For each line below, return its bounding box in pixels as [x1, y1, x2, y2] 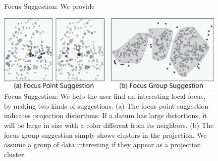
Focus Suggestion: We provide [4, 1, 95, 11]
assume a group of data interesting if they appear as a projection [4, 139, 201, 150]
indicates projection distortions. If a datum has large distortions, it [4, 110, 207, 121]
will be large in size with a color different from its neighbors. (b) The [4, 120, 214, 130]
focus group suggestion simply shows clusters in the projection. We [4, 129, 207, 140]
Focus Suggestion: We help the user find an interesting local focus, [4, 91, 206, 101]
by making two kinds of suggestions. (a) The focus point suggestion [4, 100, 209, 111]
